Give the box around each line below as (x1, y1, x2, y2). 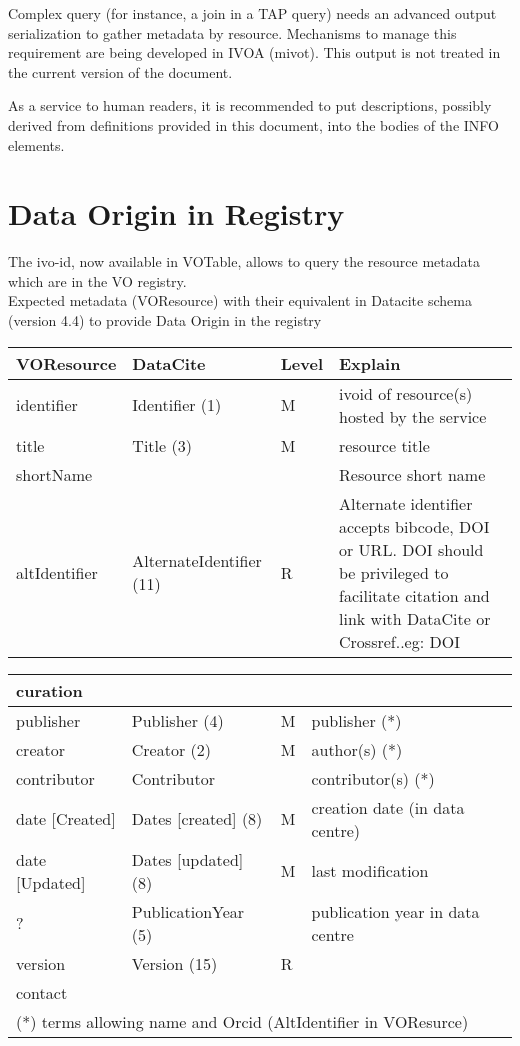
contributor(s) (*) (311, 766, 435, 790)
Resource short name (339, 462, 486, 486)
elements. (8, 134, 65, 155)
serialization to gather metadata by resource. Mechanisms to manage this (8, 22, 457, 43)
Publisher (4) (131, 708, 224, 732)
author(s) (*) (311, 737, 403, 761)
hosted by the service (339, 404, 487, 428)
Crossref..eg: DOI (339, 629, 460, 653)
